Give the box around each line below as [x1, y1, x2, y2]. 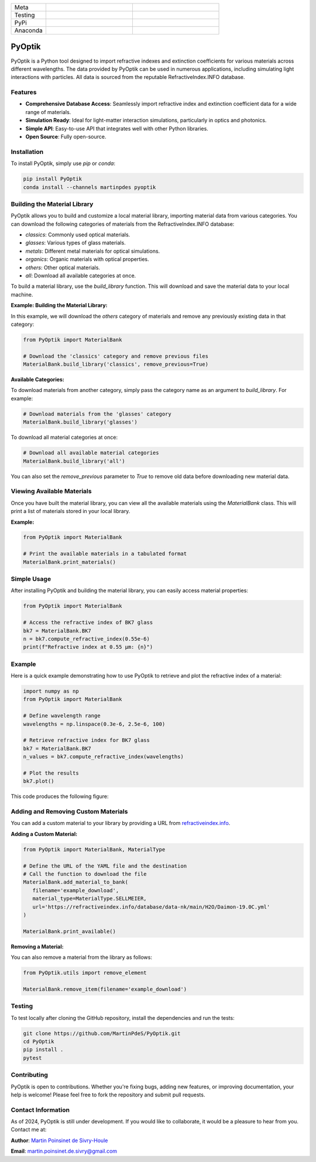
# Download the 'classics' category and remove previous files [23, 353, 209, 359]
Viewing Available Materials [11, 487, 92, 496]
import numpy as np [23, 688, 79, 695]
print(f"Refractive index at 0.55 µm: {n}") [23, 644, 153, 651]
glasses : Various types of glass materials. [25, 239, 126, 246]
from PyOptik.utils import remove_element [23, 970, 147, 977]
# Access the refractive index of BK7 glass [23, 619, 153, 626]
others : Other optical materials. [25, 264, 101, 271]
